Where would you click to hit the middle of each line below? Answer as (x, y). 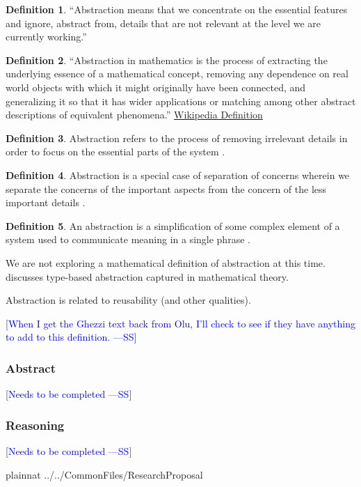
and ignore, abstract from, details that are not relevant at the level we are (163, 23)
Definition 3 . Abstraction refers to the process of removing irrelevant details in (177, 138)
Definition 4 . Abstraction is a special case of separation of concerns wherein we (178, 175)
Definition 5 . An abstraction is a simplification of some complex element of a (173, 225)
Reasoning (35, 425)
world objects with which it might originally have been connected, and (156, 87)
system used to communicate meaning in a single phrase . (128, 239)
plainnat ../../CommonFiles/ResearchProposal (104, 474)
